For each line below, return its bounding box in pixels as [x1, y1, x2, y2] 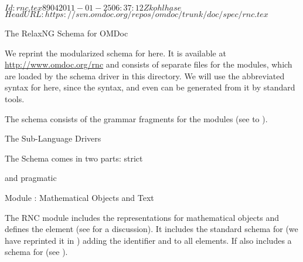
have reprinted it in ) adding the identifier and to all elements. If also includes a [5, 234, 292, 246]
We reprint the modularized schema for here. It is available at [5, 46, 226, 59]
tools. [5, 92, 25, 105]
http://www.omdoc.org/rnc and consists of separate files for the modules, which [5, 58, 292, 70]
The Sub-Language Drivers [5, 132, 101, 145]
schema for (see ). [5, 246, 68, 258]
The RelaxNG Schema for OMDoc [5, 27, 128, 39]
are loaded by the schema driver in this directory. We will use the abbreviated [5, 69, 285, 82]
